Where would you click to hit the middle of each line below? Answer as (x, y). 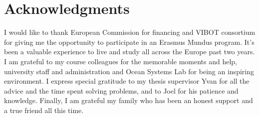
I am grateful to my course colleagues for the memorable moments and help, (121, 61)
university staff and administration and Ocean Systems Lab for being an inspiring (129, 71)
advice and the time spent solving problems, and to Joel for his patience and (121, 90)
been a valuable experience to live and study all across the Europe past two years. (129, 52)
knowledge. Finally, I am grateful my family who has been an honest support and (129, 100)
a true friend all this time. (44, 110)
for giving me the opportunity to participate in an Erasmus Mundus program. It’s (129, 42)
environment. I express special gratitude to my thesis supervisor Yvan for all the (127, 81)
